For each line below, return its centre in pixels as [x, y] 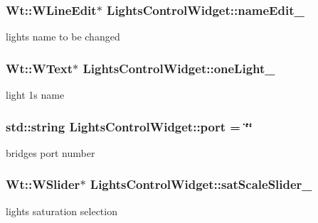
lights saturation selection [62, 211]
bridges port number [51, 152]
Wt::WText [39, 68]
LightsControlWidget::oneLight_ [179, 68]
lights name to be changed [63, 37]
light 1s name [35, 95]
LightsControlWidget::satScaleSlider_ [201, 184]
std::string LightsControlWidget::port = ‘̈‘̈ [129, 126]
